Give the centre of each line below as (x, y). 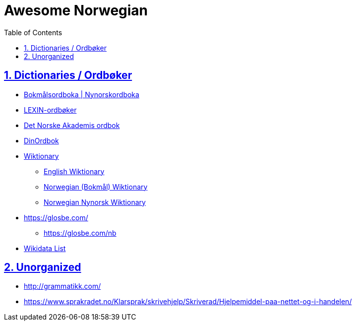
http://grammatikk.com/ (62, 286)
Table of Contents (33, 32)
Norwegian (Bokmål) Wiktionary (96, 187)
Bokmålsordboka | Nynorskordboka (82, 94)
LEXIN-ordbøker (50, 110)
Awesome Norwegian (76, 10)
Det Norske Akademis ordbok (72, 125)
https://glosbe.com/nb (80, 233)
